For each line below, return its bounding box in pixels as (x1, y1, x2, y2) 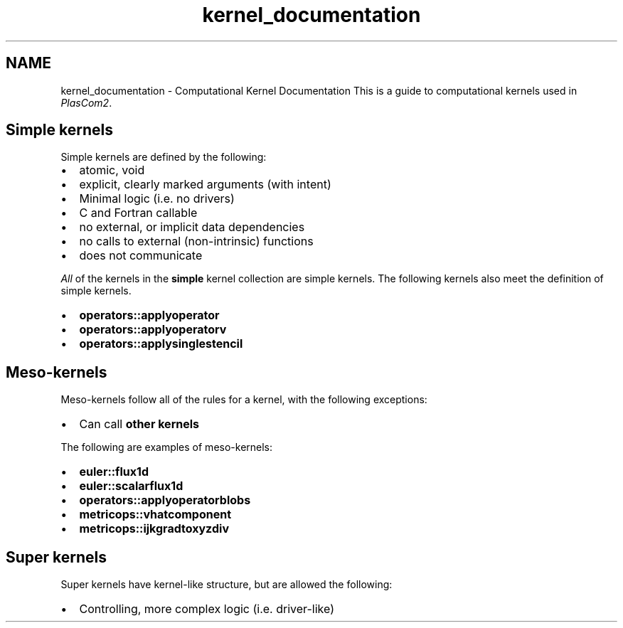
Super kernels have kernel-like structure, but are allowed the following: (60, 578, 393, 591)
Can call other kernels (79, 417, 200, 432)
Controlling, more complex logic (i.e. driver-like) (79, 602, 334, 617)
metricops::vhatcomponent (79, 507, 232, 522)
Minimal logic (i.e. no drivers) (79, 191, 235, 206)
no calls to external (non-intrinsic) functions (79, 234, 314, 249)
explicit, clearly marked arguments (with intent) (79, 177, 331, 192)
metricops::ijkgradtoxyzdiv (79, 521, 229, 536)
